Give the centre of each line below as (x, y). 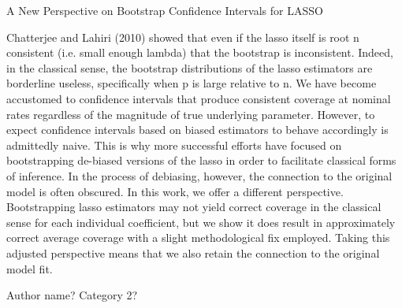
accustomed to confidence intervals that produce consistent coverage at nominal (199, 98)
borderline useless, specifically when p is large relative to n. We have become (192, 83)
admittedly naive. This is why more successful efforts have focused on (174, 145)
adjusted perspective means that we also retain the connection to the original (193, 252)
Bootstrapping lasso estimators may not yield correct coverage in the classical (194, 207)
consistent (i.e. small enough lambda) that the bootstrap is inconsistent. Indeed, (200, 52)
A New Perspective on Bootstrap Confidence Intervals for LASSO (165, 10)
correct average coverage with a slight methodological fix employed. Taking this (198, 237)
